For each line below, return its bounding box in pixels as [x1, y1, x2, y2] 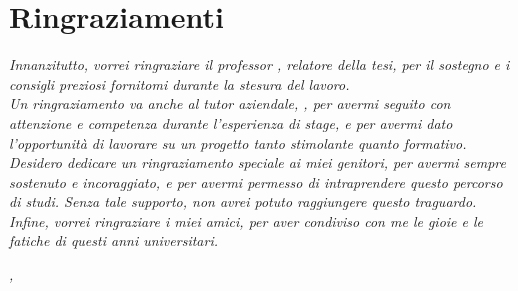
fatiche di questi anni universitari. [9, 230, 218, 251]
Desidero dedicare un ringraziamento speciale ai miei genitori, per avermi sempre [9, 152, 506, 173]
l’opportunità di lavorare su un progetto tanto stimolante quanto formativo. [9, 132, 467, 153]
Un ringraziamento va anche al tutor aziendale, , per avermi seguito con [9, 93, 451, 114]
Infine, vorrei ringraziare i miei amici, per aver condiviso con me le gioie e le [9, 210, 484, 231]
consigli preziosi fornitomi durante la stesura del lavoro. [9, 73, 350, 94]
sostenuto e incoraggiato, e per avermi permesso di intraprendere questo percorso [9, 171, 503, 192]
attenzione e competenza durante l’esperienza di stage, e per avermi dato [9, 112, 453, 133]
